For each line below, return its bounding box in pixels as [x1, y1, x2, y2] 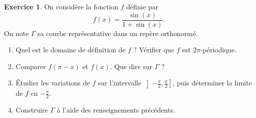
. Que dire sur [110, 61, 152, 71]
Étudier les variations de [15, 78, 90, 88]
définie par [126, 1, 159, 11]
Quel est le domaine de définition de [15, 44, 126, 55]
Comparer [15, 61, 46, 71]
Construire [15, 104, 48, 115]
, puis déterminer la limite [173, 78, 252, 88]
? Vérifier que [133, 44, 175, 55]
